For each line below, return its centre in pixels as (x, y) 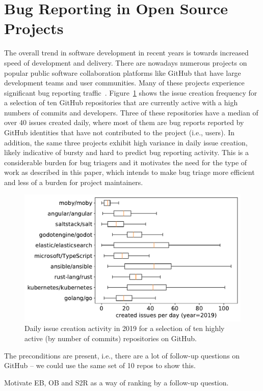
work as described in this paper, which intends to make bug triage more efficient (129, 172)
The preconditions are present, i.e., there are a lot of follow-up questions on (122, 355)
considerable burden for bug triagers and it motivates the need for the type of (126, 162)
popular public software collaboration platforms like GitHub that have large (123, 72)
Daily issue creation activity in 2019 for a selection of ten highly (125, 328)
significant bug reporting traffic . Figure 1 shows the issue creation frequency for (131, 92)
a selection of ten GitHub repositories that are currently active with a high (121, 102)
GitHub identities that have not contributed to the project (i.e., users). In (119, 132)
